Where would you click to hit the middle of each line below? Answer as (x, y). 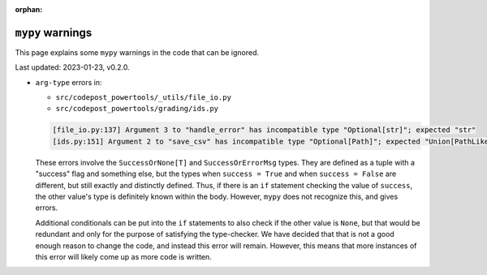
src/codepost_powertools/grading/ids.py (137, 109)
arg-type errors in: (69, 82)
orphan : (29, 9)
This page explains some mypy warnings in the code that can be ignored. (137, 52)
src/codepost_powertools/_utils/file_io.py (143, 98)
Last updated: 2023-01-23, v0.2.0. (72, 67)
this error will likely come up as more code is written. (124, 256)
